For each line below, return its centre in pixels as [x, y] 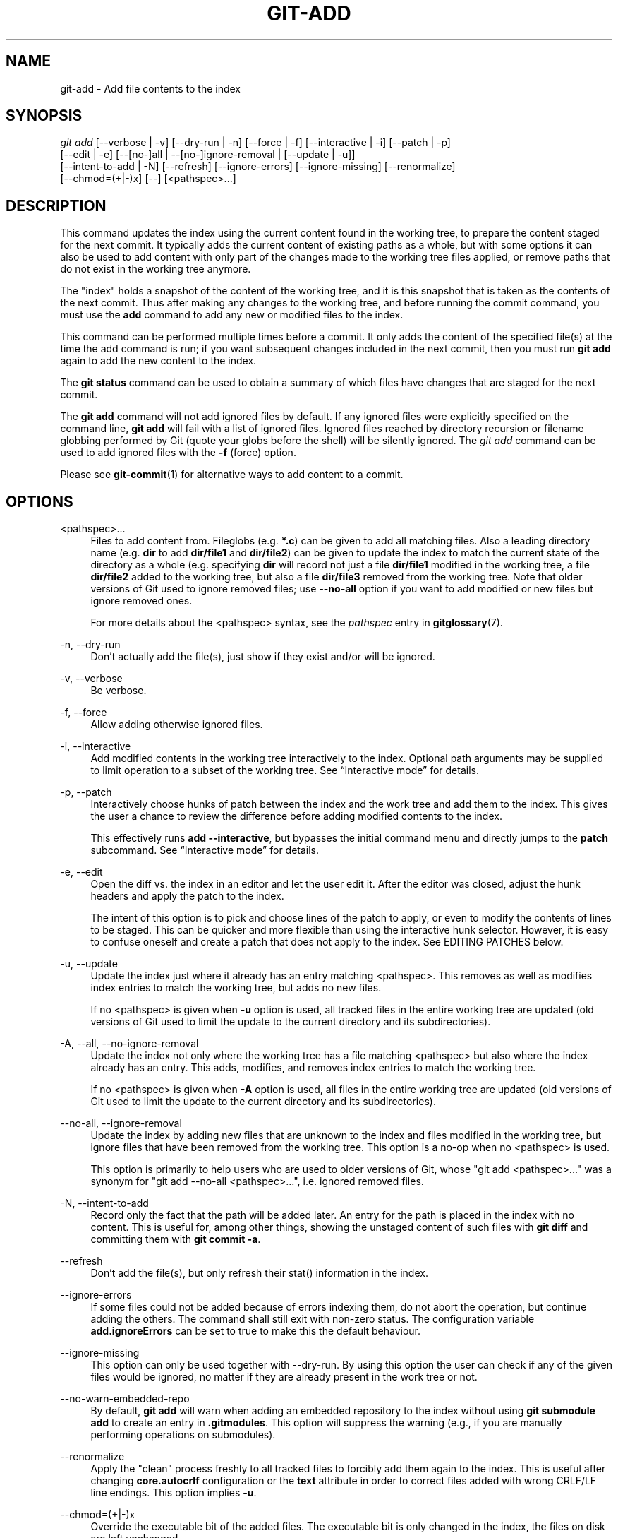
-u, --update [89, 964]
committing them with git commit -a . [176, 1239]
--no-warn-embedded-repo [125, 1399]
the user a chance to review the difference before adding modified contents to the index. [296, 816]
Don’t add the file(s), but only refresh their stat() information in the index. [259, 1273]
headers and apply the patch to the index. [187, 896]
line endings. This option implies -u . [174, 1493]
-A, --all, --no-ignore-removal [129, 1044]
